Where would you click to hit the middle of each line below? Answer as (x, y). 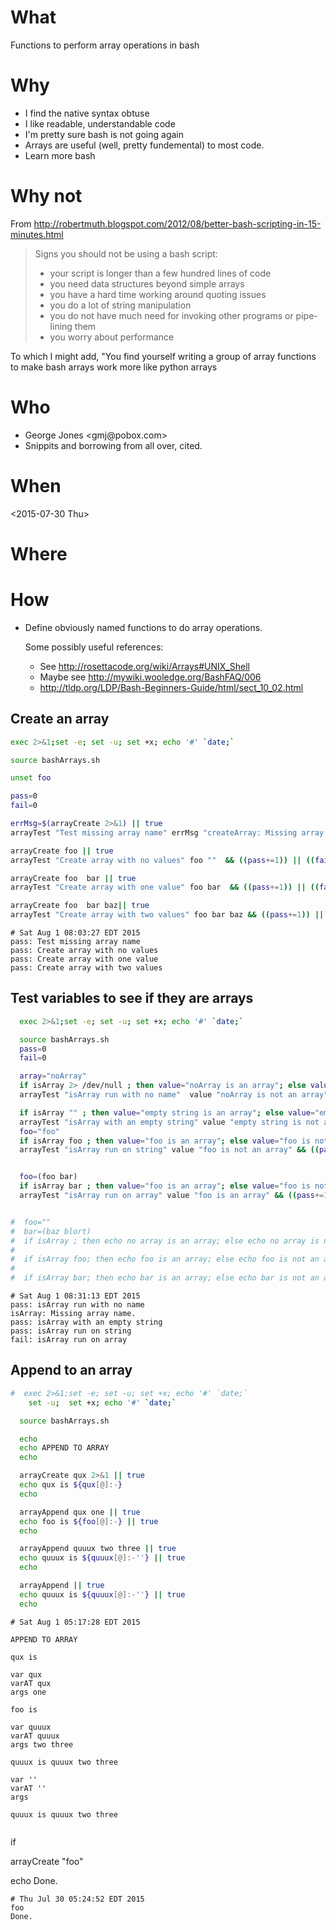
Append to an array (71, 1370)
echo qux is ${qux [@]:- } (71, 1485)
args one (28, 1692)
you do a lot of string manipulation (120, 305)
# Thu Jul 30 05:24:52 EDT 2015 (77, 1899)
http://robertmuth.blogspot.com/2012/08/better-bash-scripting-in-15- (177, 223)
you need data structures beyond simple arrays (147, 283)
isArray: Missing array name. (73, 1314)
